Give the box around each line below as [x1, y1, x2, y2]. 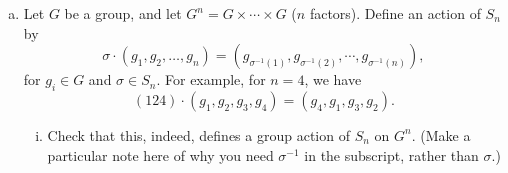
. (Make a [411, 124, 471, 145]
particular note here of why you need [47, 144, 274, 165]
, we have [304, 69, 362, 90]
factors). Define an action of [309, 3, 481, 23]
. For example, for [156, 69, 266, 90]
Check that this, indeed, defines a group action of [47, 124, 350, 145]
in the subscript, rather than [304, 144, 479, 165]
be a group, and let [64, 3, 182, 23]
